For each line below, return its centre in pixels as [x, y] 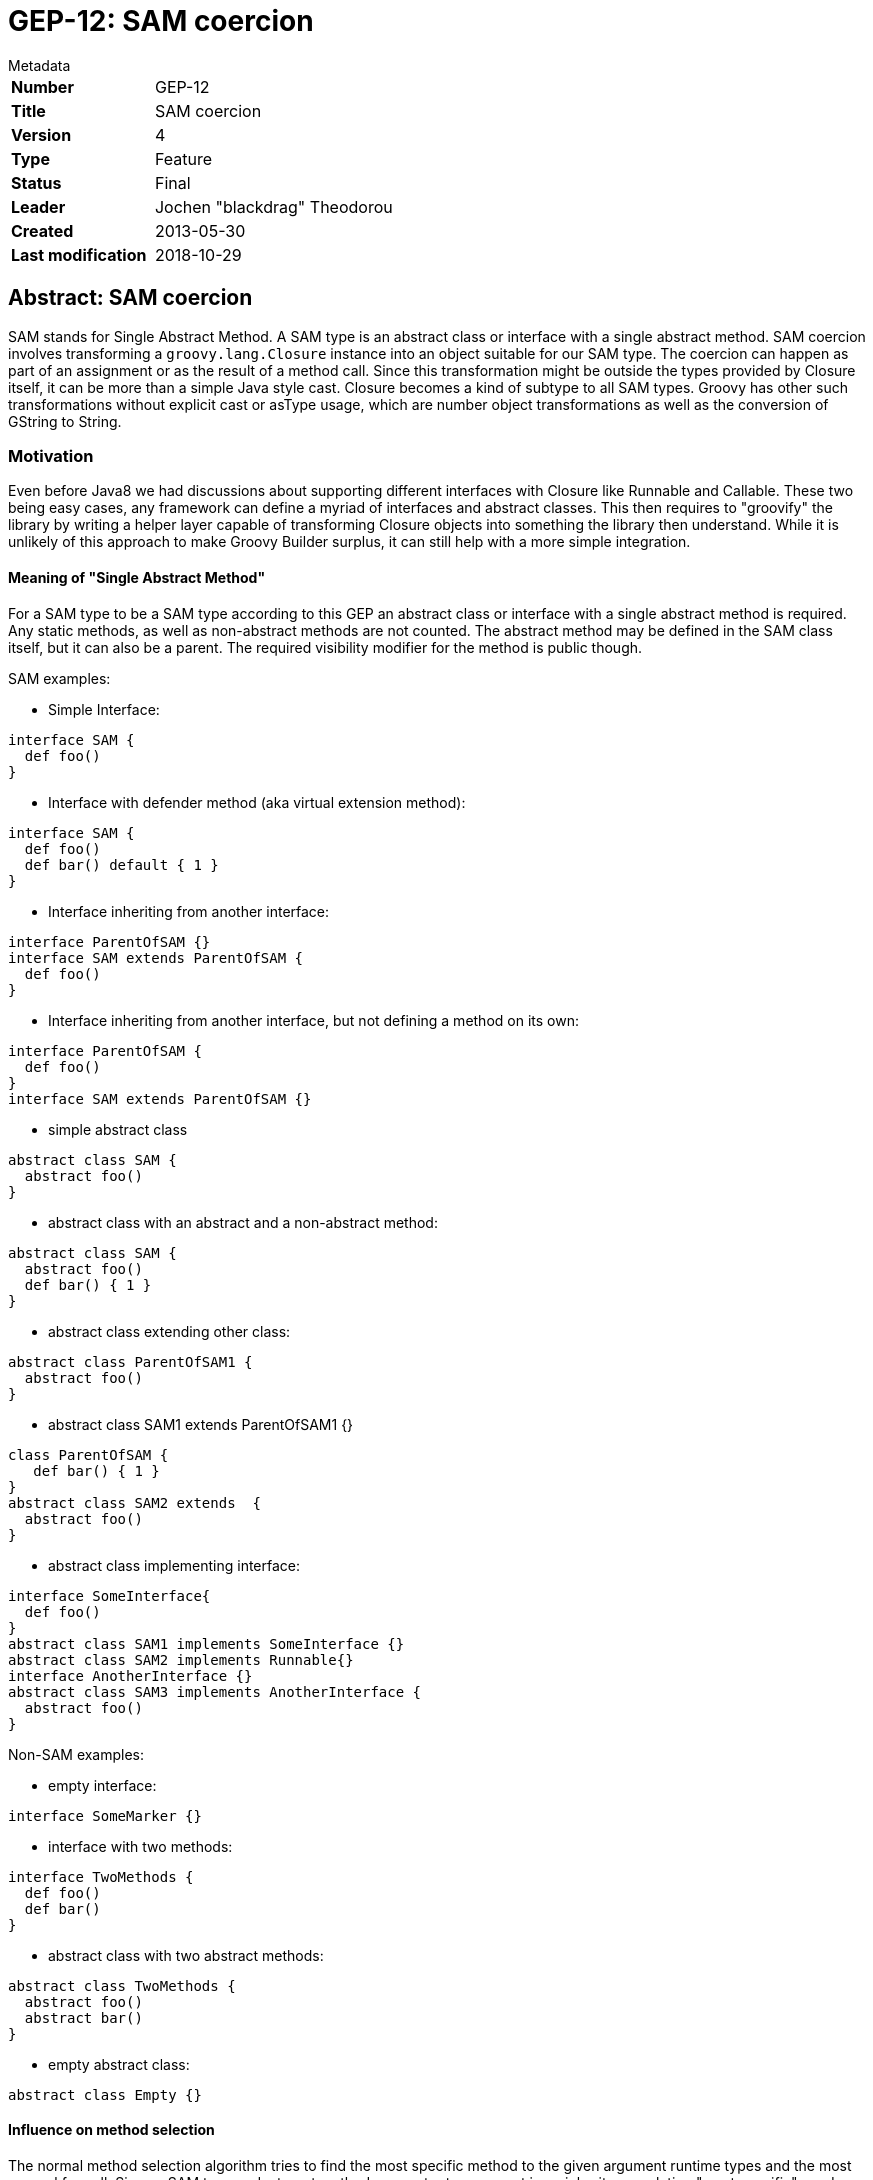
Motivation [51, 455]
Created [42, 230]
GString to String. [65, 421]
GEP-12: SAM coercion [161, 21]
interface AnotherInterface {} [130, 1675]
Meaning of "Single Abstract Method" [137, 577]
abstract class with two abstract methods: [186, 1955]
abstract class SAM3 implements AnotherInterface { [215, 1691]
